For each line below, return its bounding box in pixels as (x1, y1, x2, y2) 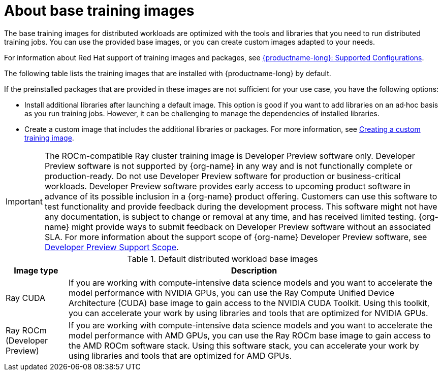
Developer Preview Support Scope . (44, 242, 179, 252)
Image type (14, 265, 58, 276)
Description (231, 265, 277, 276)
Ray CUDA (6, 292, 46, 303)
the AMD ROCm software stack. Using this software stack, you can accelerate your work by (68, 340, 419, 351)
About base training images (4, 2, 195, 19)
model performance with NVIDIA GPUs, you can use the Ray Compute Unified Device (68, 287, 394, 298)
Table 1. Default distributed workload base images (127, 253, 318, 264)
